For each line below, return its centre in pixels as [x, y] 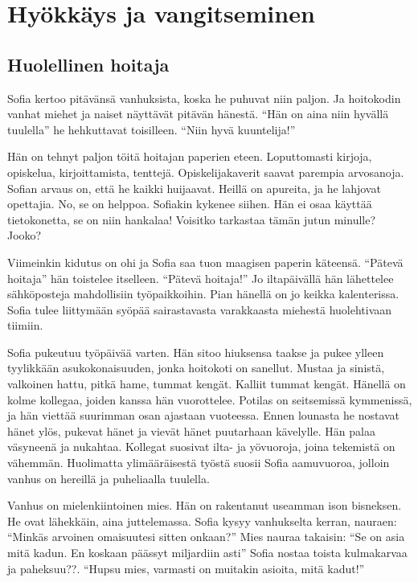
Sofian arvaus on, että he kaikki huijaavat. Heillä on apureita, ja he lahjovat [194, 188]
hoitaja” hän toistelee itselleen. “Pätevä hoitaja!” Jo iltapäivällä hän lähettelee [201, 278]
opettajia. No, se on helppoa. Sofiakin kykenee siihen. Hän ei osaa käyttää [190, 204]
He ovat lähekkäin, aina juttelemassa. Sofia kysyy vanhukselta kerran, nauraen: [202, 521]
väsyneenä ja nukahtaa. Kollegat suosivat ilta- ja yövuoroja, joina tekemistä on [201, 447]
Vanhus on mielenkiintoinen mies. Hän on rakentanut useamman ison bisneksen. [205, 505]
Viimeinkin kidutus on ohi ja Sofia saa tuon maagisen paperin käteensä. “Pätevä [205, 262]
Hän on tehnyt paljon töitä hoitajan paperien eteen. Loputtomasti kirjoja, [190, 156]
